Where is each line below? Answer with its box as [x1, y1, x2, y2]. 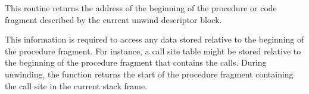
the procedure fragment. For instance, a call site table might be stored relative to [5, 44, 301, 57]
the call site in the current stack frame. [5, 79, 148, 92]
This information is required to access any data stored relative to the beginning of [5, 33, 304, 46]
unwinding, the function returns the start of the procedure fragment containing [5, 67, 294, 80]
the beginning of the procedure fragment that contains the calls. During [5, 56, 267, 69]
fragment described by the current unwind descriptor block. [5, 13, 222, 25]
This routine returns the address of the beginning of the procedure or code [5, 2, 277, 14]
